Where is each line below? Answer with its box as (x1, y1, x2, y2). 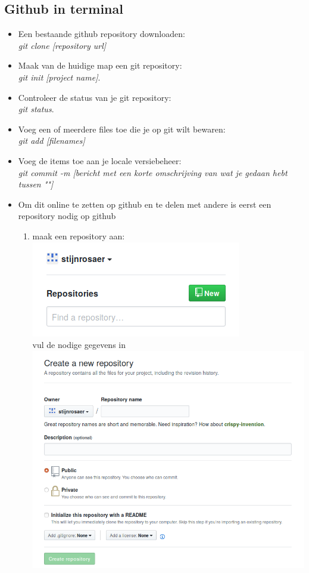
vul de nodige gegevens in (32, 338, 126, 351)
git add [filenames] (18, 134, 85, 147)
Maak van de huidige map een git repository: (18, 59, 182, 72)
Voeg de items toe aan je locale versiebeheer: (18, 154, 182, 167)
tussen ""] (18, 178, 54, 190)
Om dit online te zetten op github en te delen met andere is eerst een (18, 198, 271, 210)
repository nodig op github (18, 210, 116, 222)
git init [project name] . (18, 70, 101, 83)
